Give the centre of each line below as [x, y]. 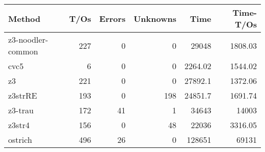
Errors [112, 18]
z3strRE [23, 95]
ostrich [20, 140]
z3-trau [21, 110]
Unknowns [155, 18]
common [23, 51]
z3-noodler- [28, 39]
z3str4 [19, 125]
